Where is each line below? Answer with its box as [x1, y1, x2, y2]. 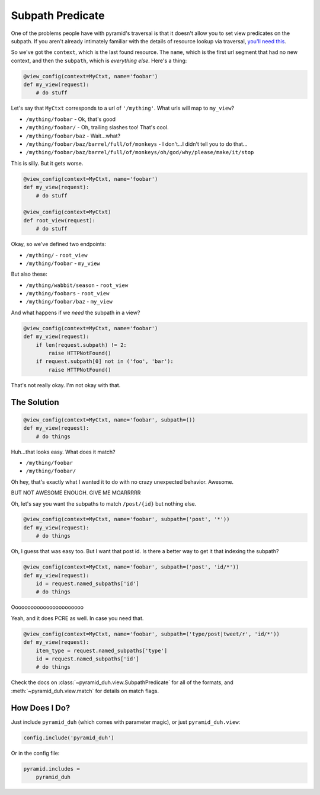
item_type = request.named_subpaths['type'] [36, 647, 168, 654]
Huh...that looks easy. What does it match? [11, 448, 116, 455]
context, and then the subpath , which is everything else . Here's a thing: [11, 57, 187, 64]
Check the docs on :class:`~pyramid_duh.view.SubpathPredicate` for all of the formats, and [11, 679, 233, 686]
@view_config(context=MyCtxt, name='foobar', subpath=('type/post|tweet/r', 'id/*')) [23, 630, 280, 637]
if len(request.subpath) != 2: [36, 341, 127, 348]
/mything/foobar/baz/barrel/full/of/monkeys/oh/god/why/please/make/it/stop [25, 149, 254, 156]
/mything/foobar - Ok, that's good [25, 116, 116, 123]
